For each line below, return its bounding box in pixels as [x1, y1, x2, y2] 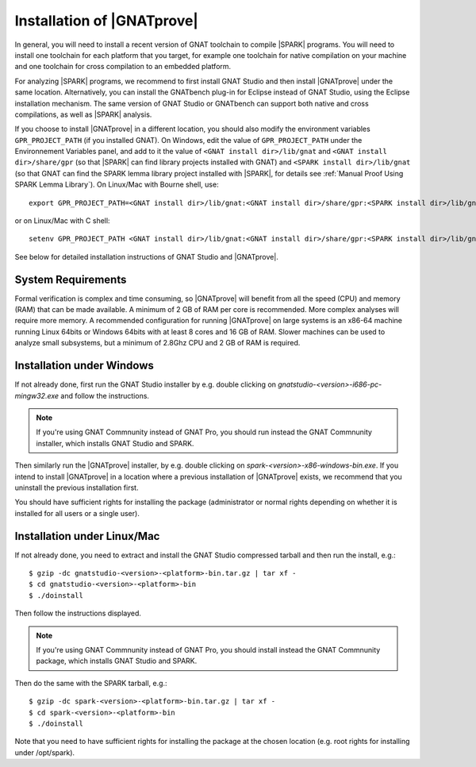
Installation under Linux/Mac [14, 529, 160, 543]
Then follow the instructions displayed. [14, 608, 142, 619]
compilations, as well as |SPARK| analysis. [14, 110, 152, 119]
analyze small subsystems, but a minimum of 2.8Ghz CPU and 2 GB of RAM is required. [14, 338, 301, 348]
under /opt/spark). [14, 747, 75, 757]
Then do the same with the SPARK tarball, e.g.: [14, 678, 167, 688]
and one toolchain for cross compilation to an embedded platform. [14, 62, 232, 71]
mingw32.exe [14, 391, 59, 400]
